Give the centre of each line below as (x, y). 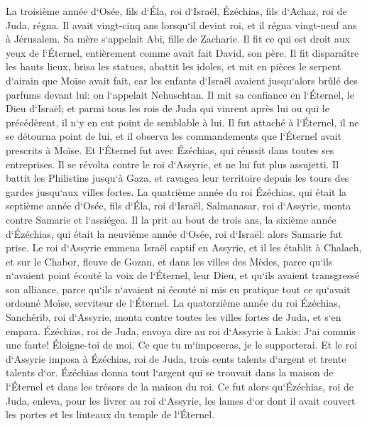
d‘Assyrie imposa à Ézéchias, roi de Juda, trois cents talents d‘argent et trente (176, 358)
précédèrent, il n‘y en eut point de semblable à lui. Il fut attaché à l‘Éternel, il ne (182, 122)
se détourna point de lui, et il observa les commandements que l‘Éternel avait (174, 136)
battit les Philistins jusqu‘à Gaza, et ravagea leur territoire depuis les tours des (177, 178)
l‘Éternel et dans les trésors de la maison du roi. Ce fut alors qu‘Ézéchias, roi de (180, 387)
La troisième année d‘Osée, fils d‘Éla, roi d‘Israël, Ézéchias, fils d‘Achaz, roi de (176, 11)
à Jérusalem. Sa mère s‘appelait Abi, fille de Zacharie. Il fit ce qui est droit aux (178, 39)
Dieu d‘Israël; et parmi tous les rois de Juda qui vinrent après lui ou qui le (168, 108)
